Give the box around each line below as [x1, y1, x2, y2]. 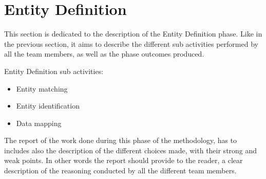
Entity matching [16, 83, 68, 94]
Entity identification [16, 100, 80, 111]
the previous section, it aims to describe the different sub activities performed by [4, 38, 258, 49]
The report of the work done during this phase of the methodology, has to [4, 135, 237, 146]
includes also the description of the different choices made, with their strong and [4, 145, 257, 155]
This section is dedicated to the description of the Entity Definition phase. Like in [4, 28, 262, 39]
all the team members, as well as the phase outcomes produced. [4, 48, 204, 59]
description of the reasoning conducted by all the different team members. [4, 165, 237, 176]
